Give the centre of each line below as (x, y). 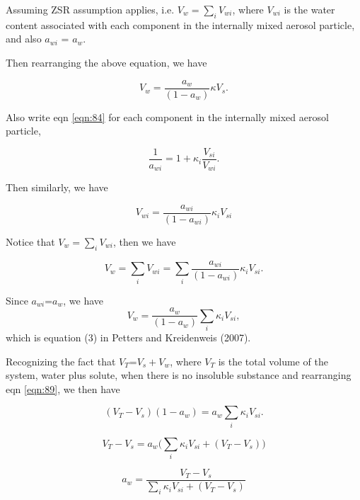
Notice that (30, 242)
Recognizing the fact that (61, 361)
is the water (309, 9)
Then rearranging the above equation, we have (106, 62)
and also (24, 39)
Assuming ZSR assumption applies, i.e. (90, 9)
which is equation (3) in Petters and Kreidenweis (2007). (128, 337)
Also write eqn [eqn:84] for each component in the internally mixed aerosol (167, 117)
